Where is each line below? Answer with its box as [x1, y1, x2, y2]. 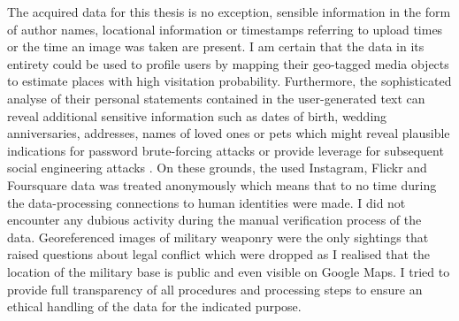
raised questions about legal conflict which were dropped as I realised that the [7, 245, 431, 264]
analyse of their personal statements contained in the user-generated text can [7, 88, 425, 107]
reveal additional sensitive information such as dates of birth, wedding [7, 106, 387, 125]
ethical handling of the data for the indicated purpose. [7, 297, 302, 316]
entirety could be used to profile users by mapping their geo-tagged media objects [7, 54, 449, 73]
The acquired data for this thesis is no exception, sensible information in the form [7, 3, 451, 20]
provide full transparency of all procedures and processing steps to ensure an [7, 279, 423, 298]
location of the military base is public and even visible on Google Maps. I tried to [7, 262, 450, 280]
